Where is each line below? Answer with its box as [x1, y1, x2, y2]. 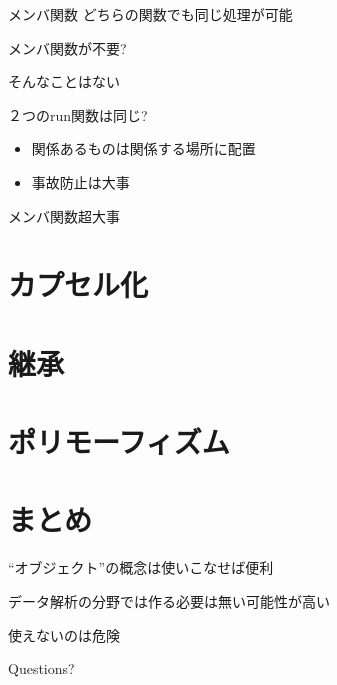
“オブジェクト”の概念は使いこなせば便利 [8, 557, 274, 578]
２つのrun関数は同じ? [8, 104, 148, 125]
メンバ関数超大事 [8, 205, 120, 226]
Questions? [8, 658, 75, 679]
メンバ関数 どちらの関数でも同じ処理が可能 [8, 4, 293, 24]
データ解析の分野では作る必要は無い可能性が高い [8, 591, 330, 611]
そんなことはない [8, 71, 120, 92]
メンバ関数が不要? [8, 37, 127, 58]
